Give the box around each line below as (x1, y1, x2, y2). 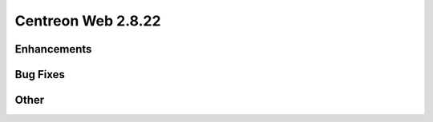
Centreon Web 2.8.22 (14, 12, 161, 30)
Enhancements (14, 42, 92, 56)
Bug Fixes (14, 68, 66, 81)
